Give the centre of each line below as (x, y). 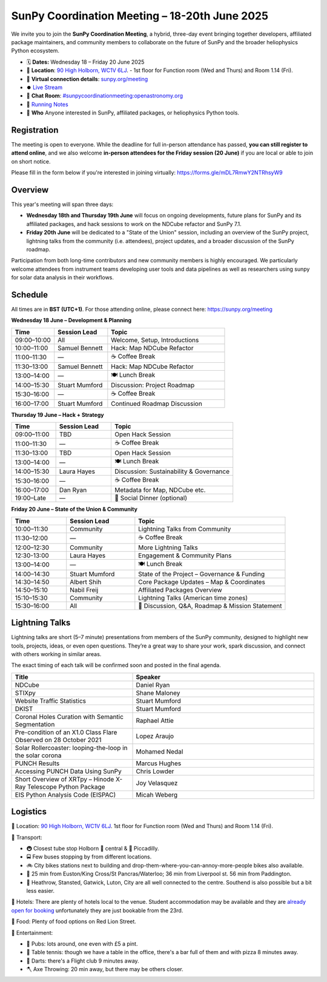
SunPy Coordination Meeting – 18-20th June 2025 (140, 16)
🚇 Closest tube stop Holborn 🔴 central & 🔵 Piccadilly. (93, 849)
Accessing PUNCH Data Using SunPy (68, 771)
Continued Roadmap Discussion (157, 403)
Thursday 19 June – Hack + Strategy (58, 414)
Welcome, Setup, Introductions (155, 340)
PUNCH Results (37, 763)
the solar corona (38, 755)
